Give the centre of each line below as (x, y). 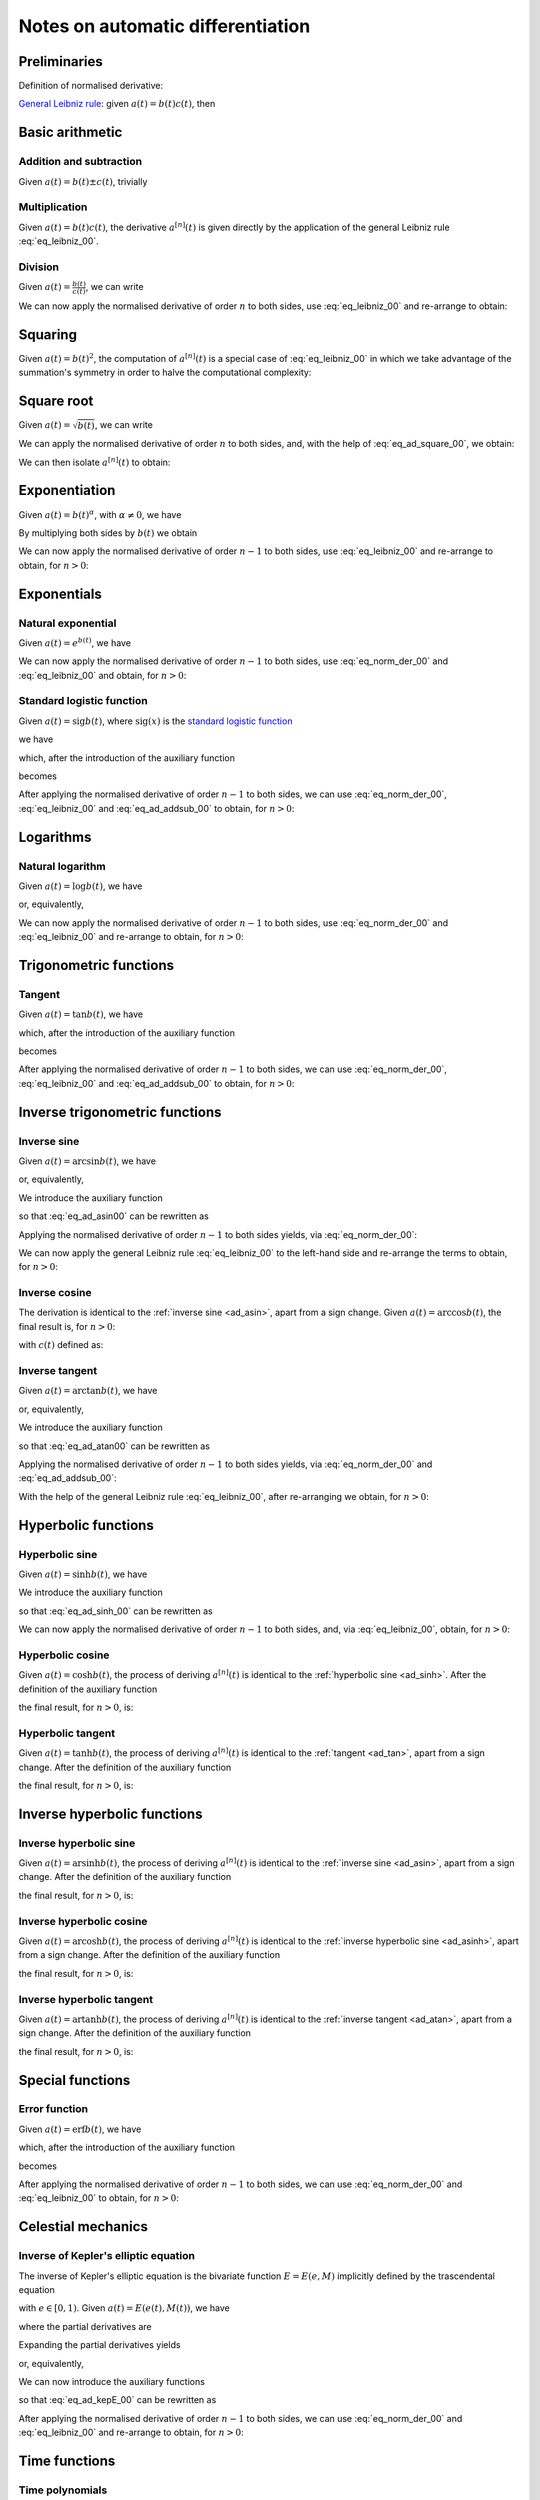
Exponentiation (67, 490)
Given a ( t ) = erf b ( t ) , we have (80, 2129)
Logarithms (55, 836)
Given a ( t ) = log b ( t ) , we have (80, 886)
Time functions (67, 2460)
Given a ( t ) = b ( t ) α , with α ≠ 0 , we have (100, 513)
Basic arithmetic (70, 132)
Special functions (74, 2080)
